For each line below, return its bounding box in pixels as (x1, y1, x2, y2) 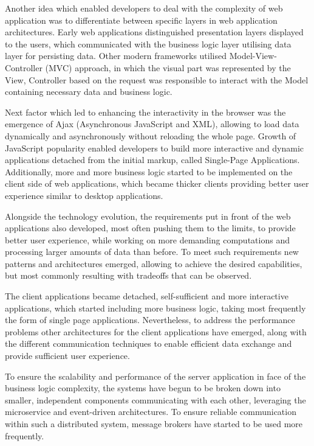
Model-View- (229, 49, 277, 62)
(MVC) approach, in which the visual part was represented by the (45, 61, 291, 74)
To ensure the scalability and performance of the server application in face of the (5, 369, 306, 382)
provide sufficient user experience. (5, 349, 130, 362)
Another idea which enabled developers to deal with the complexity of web (5, 2, 283, 14)
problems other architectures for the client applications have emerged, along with (5, 325, 307, 338)
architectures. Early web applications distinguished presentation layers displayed (5, 26, 304, 38)
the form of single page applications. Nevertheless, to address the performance (5, 313, 295, 326)
